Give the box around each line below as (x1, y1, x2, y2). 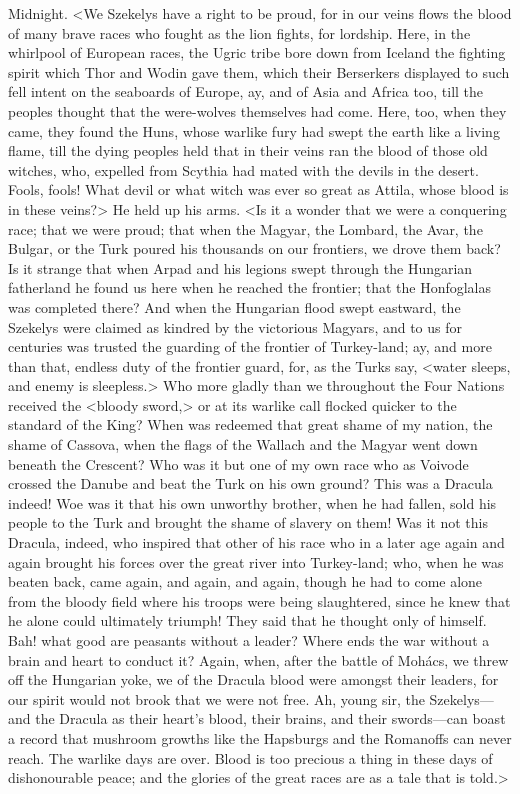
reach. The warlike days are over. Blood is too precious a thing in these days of (8, 747, 493, 768)
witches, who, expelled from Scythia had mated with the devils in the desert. (8, 159, 479, 180)
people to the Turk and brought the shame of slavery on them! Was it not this (8, 512, 488, 533)
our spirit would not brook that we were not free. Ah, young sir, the (8, 688, 425, 709)
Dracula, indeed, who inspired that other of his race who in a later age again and (8, 532, 505, 553)
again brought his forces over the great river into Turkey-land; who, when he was (8, 551, 504, 572)
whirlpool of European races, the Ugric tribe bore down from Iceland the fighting (8, 42, 506, 63)
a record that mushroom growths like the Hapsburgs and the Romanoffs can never (8, 727, 512, 748)
